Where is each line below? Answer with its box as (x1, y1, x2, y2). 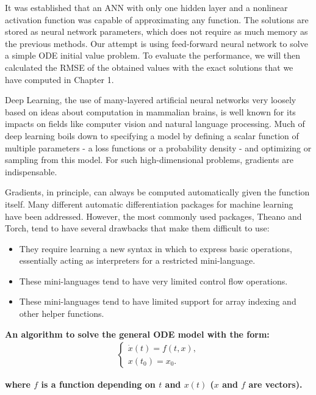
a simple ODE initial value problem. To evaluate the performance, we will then (5, 49, 300, 62)
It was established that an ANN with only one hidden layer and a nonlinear (5, 1, 288, 13)
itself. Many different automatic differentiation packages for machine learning (5, 197, 293, 210)
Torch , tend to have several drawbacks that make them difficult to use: (5, 222, 270, 234)
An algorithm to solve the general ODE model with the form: (5, 327, 270, 340)
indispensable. (5, 165, 57, 178)
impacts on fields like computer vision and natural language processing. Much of (5, 117, 305, 130)
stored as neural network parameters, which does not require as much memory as (5, 25, 308, 38)
